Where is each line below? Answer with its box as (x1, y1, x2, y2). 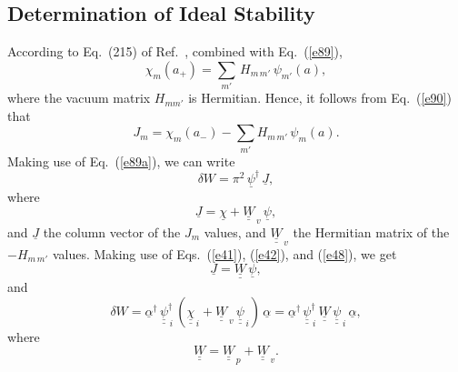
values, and (204, 222, 266, 241)
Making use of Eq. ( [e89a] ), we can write (7, 151, 235, 170)
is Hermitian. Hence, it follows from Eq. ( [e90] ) (188, 88, 452, 107)
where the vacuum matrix (7, 88, 151, 107)
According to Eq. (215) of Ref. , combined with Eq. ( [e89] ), (7, 42, 343, 61)
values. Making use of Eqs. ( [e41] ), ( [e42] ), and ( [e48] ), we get (52, 245, 397, 264)
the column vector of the (43, 222, 181, 241)
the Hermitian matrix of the (293, 222, 450, 241)
